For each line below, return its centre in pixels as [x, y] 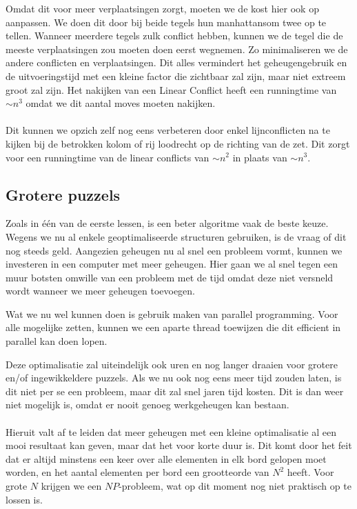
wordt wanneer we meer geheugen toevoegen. [101, 291]
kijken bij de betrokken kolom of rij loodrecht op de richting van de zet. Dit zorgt [178, 143]
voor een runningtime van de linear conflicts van [108, 157]
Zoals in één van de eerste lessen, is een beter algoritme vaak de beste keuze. [167, 223]
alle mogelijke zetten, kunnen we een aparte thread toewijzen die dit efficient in [173, 327]
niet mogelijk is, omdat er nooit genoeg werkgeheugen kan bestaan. [147, 405]
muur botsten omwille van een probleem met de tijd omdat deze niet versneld [170, 277]
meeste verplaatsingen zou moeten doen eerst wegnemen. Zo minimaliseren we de [177, 49]
